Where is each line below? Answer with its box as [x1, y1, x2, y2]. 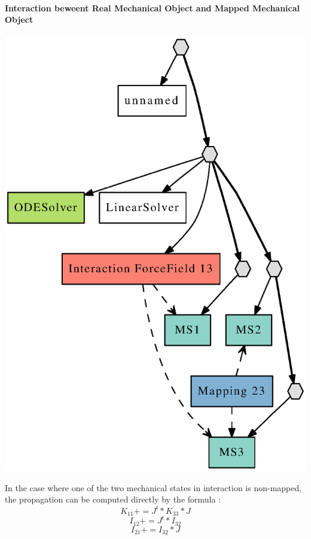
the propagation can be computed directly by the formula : [5, 493, 221, 505]
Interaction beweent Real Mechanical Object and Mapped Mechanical [5, 1, 300, 14]
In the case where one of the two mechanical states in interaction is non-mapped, [5, 481, 302, 494]
